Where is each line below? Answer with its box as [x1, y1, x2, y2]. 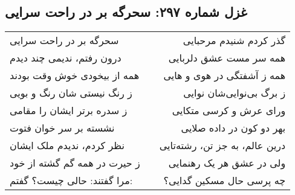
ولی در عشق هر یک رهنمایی [168, 156, 286, 170]
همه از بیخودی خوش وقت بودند [10, 68, 140, 83]
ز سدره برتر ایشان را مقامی [10, 103, 128, 118]
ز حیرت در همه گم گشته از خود [10, 156, 140, 170]
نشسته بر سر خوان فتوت [10, 121, 115, 135]
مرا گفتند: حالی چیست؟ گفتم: [10, 173, 133, 188]
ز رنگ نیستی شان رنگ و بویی [10, 86, 132, 100]
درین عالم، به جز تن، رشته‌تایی [159, 138, 286, 153]
